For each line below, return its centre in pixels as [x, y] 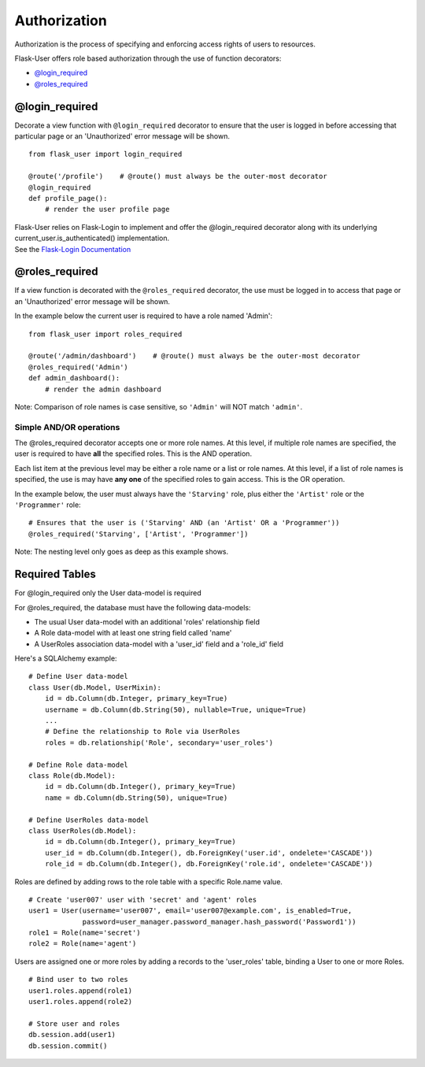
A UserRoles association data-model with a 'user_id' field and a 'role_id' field [159, 644]
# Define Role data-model [79, 765]
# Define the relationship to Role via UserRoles [142, 732]
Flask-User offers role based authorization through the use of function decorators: [148, 58]
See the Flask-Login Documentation [73, 249]
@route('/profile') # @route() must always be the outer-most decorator [178, 176]
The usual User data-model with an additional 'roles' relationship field [147, 621]
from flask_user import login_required [105, 154]
